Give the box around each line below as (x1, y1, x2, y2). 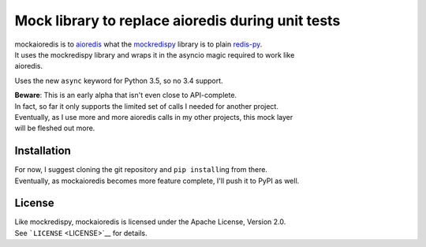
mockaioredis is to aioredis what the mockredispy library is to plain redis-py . (14, 39, 263, 49)
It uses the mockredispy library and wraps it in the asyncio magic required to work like (14, 50, 295, 59)
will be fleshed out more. (14, 123, 95, 133)
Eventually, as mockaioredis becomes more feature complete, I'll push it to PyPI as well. (14, 176, 300, 185)
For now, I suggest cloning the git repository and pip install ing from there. (14, 165, 268, 174)
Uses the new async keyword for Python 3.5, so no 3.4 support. (14, 76, 224, 85)
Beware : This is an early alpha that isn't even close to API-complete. (14, 91, 237, 100)
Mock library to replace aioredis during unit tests (14, 12, 341, 29)
